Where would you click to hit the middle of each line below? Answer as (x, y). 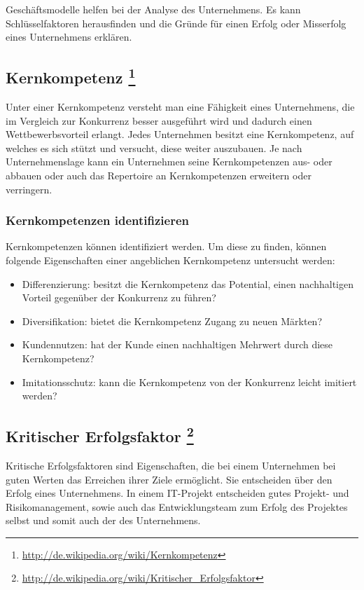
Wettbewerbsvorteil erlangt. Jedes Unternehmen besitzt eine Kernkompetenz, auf (180, 134)
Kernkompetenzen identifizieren (97, 220)
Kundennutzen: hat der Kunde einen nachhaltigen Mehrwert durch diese (177, 344)
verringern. (29, 189)
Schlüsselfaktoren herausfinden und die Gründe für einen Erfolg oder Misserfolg (176, 23)
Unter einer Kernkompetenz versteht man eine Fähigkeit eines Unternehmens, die (180, 106)
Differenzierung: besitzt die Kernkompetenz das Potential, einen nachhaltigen (188, 283)
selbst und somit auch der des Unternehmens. (103, 520)
